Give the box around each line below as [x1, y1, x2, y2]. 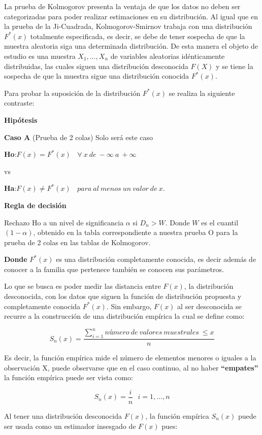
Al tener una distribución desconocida [4, 411, 122, 421]
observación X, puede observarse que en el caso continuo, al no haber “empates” [4, 362, 258, 373]
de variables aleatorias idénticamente [110, 50, 225, 61]
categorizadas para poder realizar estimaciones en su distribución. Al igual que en [4, 11, 258, 21]
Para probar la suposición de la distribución [4, 87, 141, 98]
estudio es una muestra [4, 50, 76, 61]
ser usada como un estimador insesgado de [4, 420, 136, 431]
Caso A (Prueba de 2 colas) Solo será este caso [4, 131, 153, 142]
